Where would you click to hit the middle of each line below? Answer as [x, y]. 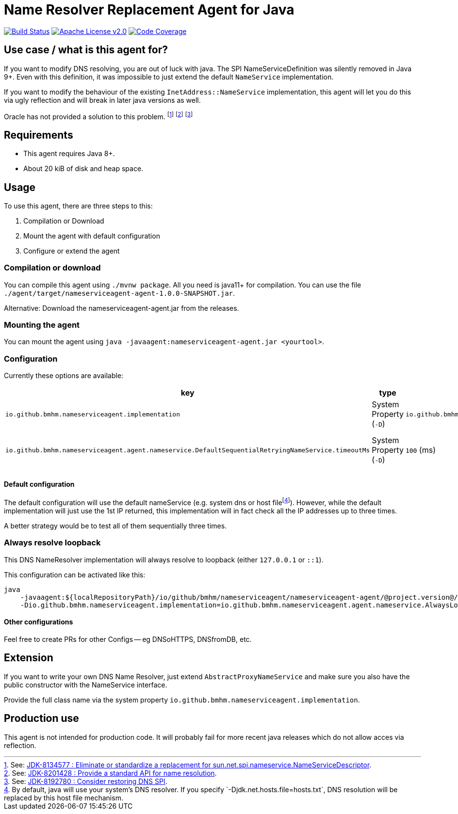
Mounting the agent [42, 325]
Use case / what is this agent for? [86, 50]
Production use [41, 718]
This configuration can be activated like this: [75, 575]
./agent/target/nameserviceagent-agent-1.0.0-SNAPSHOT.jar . [120, 293]
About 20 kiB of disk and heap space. [83, 169]
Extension [29, 658]
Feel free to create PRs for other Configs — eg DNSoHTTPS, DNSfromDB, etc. [128, 639]
